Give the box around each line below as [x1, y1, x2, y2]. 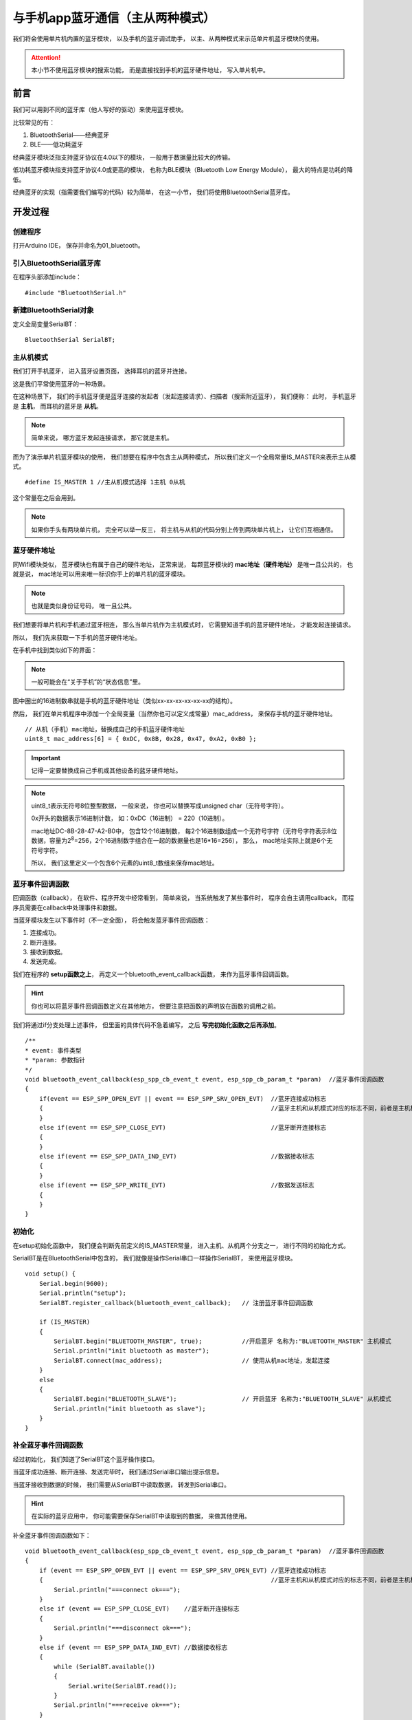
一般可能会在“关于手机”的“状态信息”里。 [31, 678, 144, 686]
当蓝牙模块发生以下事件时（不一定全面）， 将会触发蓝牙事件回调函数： [12, 916, 210, 924]
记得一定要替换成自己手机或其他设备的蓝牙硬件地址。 [31, 766, 182, 775]
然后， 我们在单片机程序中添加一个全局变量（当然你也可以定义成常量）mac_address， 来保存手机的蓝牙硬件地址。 [12, 709, 336, 718]
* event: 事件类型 [25, 1046, 82, 1054]
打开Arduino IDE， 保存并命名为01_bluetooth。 [12, 241, 144, 250]
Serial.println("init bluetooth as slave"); [54, 1404, 206, 1412]
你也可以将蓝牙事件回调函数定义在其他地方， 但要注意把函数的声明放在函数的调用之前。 [31, 1002, 279, 1010]
